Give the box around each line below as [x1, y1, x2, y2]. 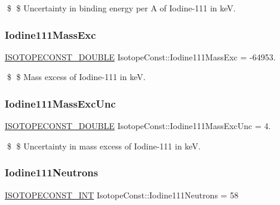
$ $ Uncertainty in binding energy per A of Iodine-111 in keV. [7, 2, 236, 14]
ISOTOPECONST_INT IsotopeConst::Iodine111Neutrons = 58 [5, 188, 239, 201]
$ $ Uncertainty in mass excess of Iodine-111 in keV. [7, 139, 201, 152]
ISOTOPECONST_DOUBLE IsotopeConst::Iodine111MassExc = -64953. [5, 50, 276, 63]
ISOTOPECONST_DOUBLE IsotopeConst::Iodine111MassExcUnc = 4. [5, 120, 271, 132]
